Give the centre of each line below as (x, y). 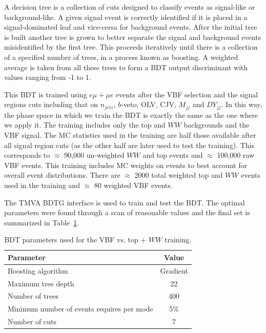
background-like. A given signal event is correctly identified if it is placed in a (126, 17)
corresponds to (27, 155)
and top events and (173, 155)
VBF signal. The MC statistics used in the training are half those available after (130, 134)
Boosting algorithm (38, 270)
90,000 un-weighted (94, 155)
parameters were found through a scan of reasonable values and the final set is (127, 212)
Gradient (174, 270)
